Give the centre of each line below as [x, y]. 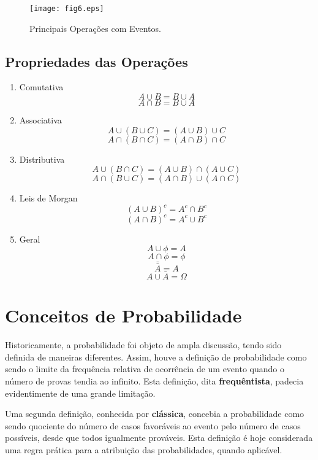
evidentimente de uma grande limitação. [80, 393]
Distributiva [42, 159]
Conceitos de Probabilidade [123, 315]
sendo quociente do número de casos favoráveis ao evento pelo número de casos [153, 425]
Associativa [40, 120]
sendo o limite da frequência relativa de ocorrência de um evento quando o [145, 369]
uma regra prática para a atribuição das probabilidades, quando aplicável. [144, 449]
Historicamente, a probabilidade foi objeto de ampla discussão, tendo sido [143, 345]
